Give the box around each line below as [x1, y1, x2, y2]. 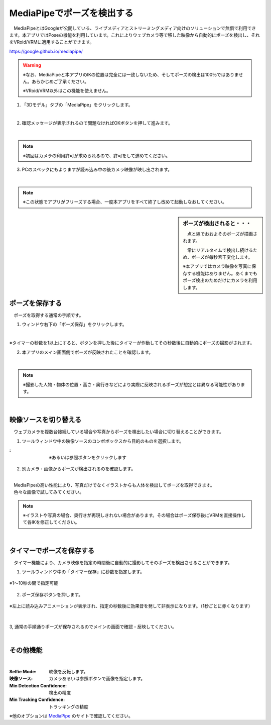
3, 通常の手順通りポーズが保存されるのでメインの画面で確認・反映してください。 [9, 624, 177, 630]
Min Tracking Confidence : [9, 696, 65, 703]
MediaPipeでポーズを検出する [9, 8, 133, 19]
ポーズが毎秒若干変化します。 [191, 254, 253, 260]
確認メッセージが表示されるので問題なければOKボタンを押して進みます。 [22, 120, 173, 126]
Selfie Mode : [9, 668, 37, 674]
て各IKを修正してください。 [23, 519, 80, 525]
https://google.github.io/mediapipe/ [9, 48, 83, 54]
